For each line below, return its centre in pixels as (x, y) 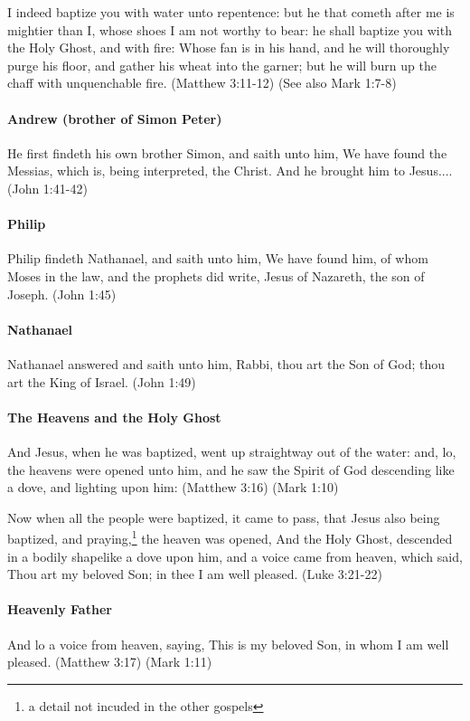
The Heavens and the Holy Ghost (114, 417)
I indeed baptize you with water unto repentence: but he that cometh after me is (231, 12)
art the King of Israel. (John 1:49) (102, 381)
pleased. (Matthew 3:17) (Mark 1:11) (110, 662)
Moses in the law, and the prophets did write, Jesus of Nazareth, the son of (216, 275)
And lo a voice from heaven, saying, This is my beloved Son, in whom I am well (228, 644)
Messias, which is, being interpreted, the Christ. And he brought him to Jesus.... (230, 171)
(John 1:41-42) (47, 188)
